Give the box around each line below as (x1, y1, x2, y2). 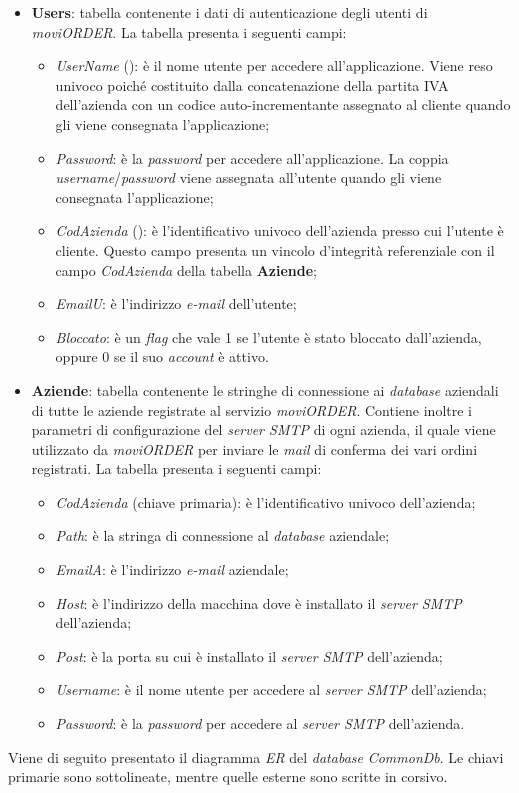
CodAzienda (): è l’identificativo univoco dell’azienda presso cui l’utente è (55, 220, 504, 241)
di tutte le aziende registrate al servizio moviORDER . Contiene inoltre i (31, 399, 472, 420)
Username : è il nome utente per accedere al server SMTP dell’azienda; (55, 679, 487, 700)
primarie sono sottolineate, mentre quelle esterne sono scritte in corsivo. (8, 766, 448, 787)
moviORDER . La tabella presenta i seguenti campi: (31, 21, 347, 42)
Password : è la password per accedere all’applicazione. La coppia (55, 147, 449, 168)
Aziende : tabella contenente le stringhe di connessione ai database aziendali (31, 379, 499, 400)
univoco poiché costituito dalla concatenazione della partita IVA (55, 74, 449, 95)
